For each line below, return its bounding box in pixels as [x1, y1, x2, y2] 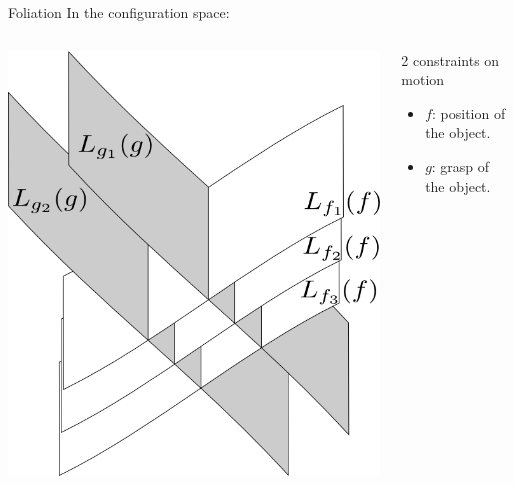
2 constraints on [401, 49, 500, 70]
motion [401, 69, 445, 90]
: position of [432, 102, 506, 123]
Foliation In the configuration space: [8, 2, 230, 22]
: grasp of [431, 155, 490, 176]
